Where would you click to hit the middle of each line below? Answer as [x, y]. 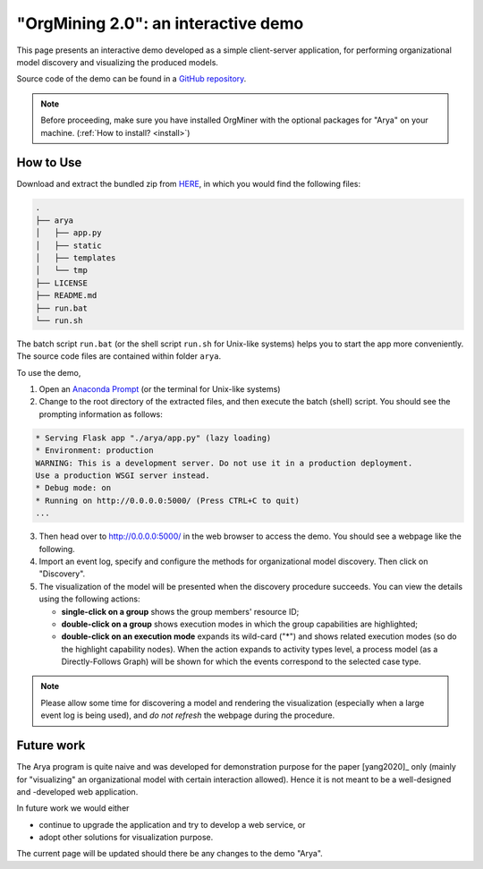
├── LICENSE [62, 283]
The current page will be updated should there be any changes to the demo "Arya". [170, 854]
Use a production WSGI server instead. [123, 476]
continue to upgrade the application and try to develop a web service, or [172, 824]
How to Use [49, 162]
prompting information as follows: [101, 414]
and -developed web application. [77, 791]
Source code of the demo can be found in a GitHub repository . [131, 79]
